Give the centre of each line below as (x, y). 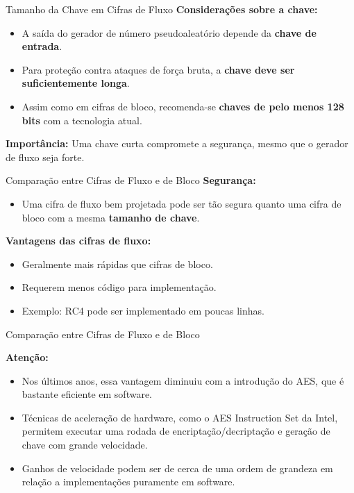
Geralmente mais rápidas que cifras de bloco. (117, 264)
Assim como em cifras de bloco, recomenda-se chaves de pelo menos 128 (183, 106)
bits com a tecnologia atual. (82, 120)
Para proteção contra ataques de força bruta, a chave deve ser (158, 69)
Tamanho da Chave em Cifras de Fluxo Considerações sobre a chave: (162, 9)
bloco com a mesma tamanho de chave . (111, 217)
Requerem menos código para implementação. (119, 287)
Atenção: (27, 357)
